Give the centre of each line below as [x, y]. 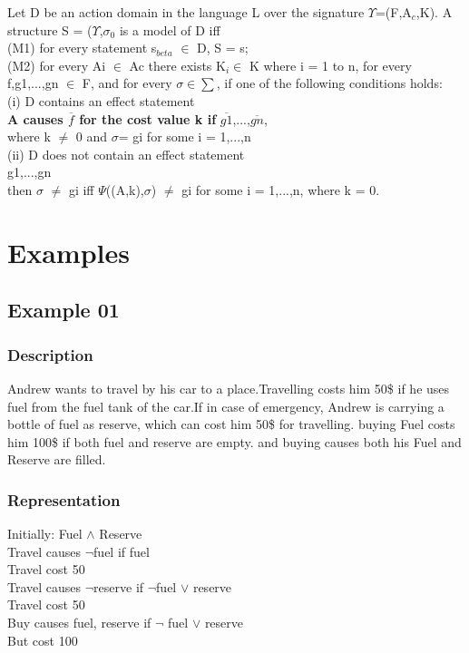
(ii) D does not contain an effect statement [126, 154]
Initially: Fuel [45, 534]
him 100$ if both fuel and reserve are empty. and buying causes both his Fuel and [234, 441]
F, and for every [127, 83]
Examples [68, 252]
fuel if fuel [122, 551]
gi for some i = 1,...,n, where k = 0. [281, 189]
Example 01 [64, 310]
